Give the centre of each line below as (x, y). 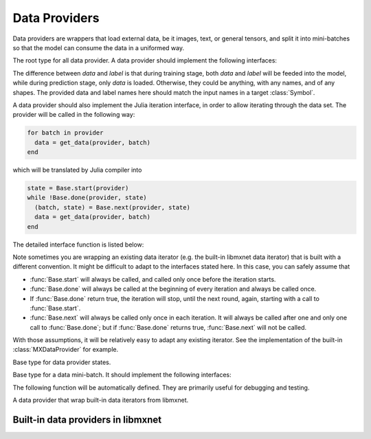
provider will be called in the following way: (74, 115)
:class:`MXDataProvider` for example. (66, 350)
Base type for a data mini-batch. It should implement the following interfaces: (122, 375)
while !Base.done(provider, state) (87, 198)
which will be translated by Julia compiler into (77, 170)
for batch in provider (65, 133)
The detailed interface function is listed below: (78, 245)
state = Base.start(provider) (78, 188)
